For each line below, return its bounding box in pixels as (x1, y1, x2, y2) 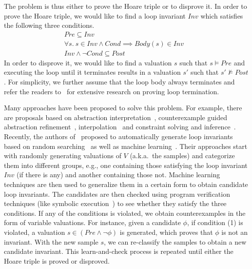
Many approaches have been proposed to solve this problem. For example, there (4, 103, 242, 113)
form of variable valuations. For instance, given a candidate (4, 217, 181, 228)
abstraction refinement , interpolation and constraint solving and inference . (4, 122, 236, 132)
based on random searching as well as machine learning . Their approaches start (4, 141, 248, 151)
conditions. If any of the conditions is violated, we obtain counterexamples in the (4, 207, 246, 218)
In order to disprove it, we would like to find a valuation (4, 57, 172, 67)
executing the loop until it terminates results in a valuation (4, 67, 181, 77)
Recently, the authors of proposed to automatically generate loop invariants (4, 131, 233, 142)
